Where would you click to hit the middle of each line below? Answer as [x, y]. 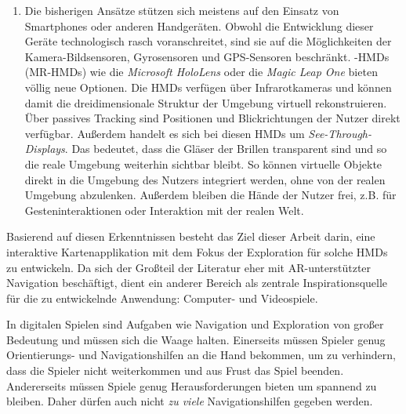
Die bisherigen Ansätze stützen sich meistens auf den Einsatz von [182, 10]
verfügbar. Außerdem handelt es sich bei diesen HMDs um [165, 133]
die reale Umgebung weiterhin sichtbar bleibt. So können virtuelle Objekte [203, 163]
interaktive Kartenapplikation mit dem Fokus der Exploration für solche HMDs [197, 251]
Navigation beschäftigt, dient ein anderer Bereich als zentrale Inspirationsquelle [197, 283]
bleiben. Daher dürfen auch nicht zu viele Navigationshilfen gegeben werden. [190, 401]
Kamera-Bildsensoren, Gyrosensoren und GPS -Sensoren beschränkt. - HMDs [207, 56]
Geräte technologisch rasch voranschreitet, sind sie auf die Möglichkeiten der [208, 41]
